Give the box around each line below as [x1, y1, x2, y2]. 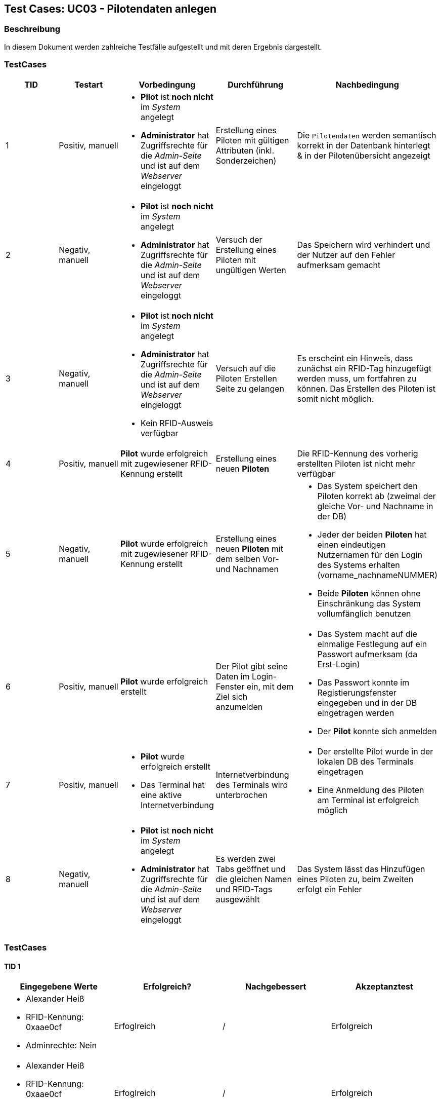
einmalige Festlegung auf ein [317, 638, 427, 649]
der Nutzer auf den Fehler [297, 249, 395, 260]
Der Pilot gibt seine [215, 661, 288, 671]
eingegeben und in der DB [317, 697, 417, 708]
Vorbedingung [139, 79, 196, 90]
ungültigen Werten [215, 264, 286, 275]
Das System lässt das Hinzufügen [297, 863, 425, 874]
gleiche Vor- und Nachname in [317, 501, 433, 511]
